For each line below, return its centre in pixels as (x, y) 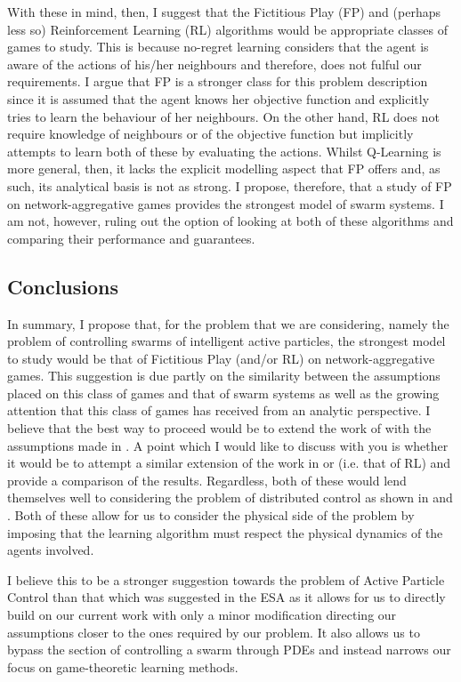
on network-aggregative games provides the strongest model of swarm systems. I (226, 203)
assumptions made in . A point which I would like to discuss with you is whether (228, 445)
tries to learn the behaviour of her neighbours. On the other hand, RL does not (223, 116)
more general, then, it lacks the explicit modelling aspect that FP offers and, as (224, 168)
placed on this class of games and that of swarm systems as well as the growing (223, 393)
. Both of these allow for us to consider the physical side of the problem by (211, 515)
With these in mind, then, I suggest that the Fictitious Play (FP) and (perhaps (224, 12)
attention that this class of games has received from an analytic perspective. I (219, 410)
